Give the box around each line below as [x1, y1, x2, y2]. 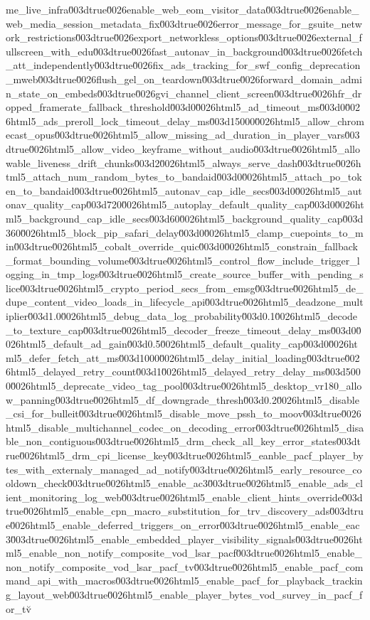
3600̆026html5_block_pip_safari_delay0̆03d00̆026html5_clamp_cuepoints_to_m [6, 225, 364, 240]
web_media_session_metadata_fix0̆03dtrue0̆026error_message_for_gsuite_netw [6, 16, 362, 31]
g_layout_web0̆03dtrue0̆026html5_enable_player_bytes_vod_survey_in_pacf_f [6, 587, 363, 602]
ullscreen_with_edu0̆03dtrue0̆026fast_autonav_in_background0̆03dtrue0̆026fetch [6, 43, 363, 58]
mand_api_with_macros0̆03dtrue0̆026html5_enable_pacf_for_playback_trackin [6, 573, 363, 588]
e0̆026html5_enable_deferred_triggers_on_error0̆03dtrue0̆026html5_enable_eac [6, 517, 360, 532]
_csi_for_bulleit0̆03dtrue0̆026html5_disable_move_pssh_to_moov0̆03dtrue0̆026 [6, 406, 361, 421]
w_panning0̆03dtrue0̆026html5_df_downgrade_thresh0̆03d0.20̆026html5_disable [6, 392, 359, 407]
